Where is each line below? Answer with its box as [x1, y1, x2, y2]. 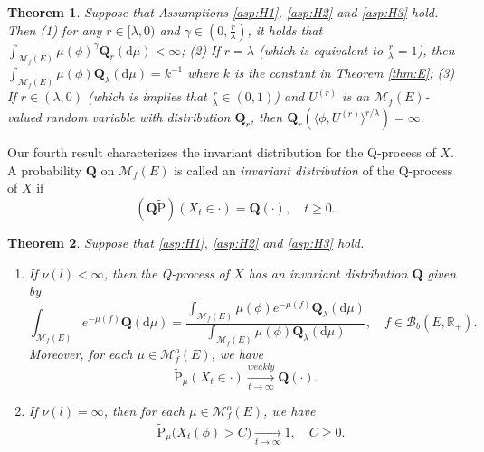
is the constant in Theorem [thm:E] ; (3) [234, 63, 455, 82]
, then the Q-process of [103, 263, 230, 282]
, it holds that [247, 20, 323, 39]
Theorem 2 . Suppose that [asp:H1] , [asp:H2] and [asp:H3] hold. [7, 232, 365, 251]
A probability [7, 160, 82, 179]
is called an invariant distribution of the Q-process [174, 160, 453, 179]
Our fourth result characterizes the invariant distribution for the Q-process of [7, 143, 436, 162]
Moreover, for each [28, 344, 133, 363]
